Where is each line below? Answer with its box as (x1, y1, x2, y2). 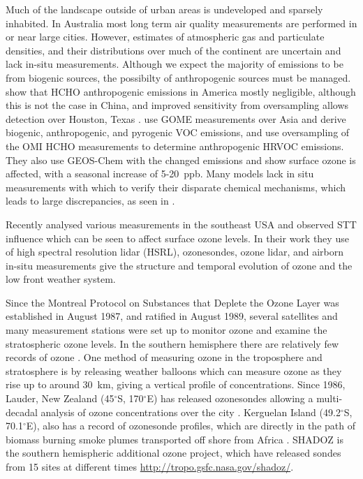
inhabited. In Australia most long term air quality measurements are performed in (6, 15, 357, 30)
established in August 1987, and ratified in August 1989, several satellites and (6, 309, 338, 323)
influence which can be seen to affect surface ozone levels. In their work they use (6, 230, 349, 245)
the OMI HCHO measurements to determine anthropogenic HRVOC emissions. (6, 138, 344, 153)
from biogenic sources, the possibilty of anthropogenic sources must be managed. (6, 70, 351, 84)
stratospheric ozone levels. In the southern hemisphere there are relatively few (6, 336, 339, 351)
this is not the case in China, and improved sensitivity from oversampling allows (6, 98, 349, 112)
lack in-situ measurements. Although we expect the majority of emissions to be (6, 57, 343, 71)
